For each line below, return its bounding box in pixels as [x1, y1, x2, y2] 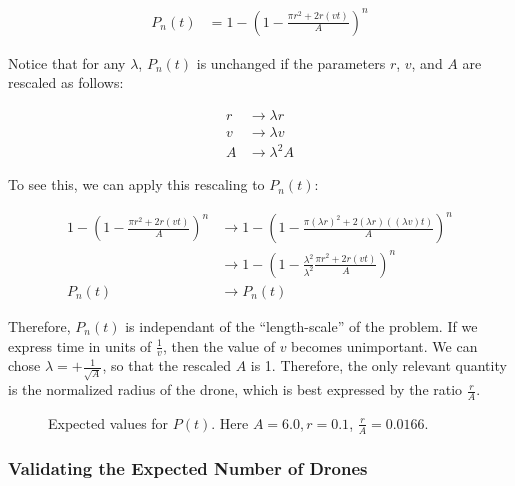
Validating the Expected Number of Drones [8, 455, 368, 480]
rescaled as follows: [8, 72, 124, 93]
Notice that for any [8, 52, 126, 73]
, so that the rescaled [102, 355, 231, 376]
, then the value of [162, 335, 275, 356]
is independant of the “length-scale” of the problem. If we [125, 316, 478, 336]
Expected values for [48, 412, 169, 433]
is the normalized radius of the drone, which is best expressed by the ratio [8, 379, 463, 400]
